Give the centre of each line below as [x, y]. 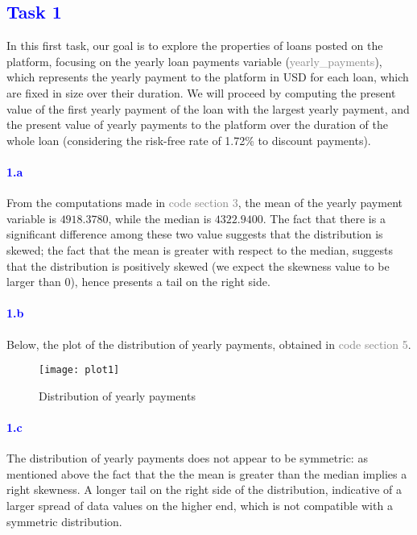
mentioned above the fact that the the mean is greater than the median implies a [207, 473]
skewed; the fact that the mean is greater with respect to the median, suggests [200, 249]
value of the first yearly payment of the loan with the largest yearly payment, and [208, 108]
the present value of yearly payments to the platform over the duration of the [198, 124]
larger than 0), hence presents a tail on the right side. [138, 282]
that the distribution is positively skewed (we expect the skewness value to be [198, 265]
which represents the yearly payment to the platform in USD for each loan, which [208, 77]
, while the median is [160, 218]
